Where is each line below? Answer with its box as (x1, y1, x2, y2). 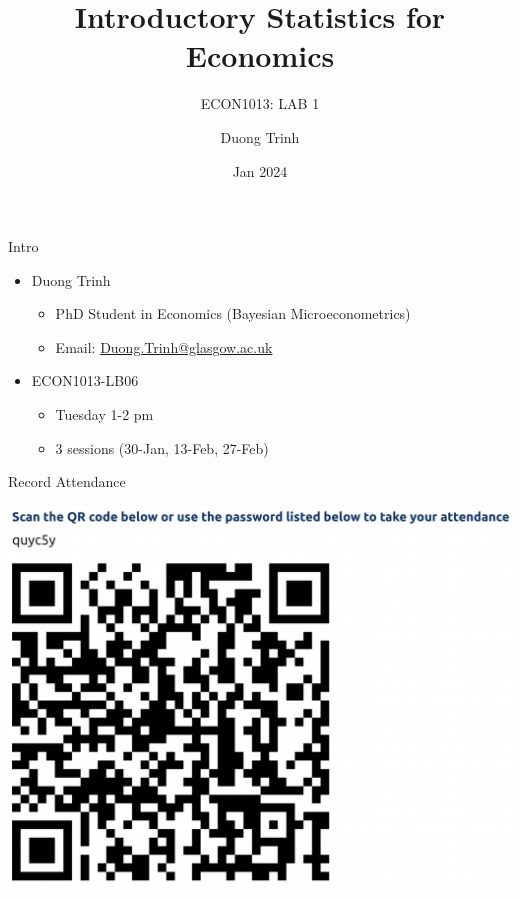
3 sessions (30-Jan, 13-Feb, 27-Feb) (55, 437, 269, 458)
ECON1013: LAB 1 (200, 93, 320, 114)
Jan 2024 (232, 160, 288, 181)
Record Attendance (8, 471, 126, 492)
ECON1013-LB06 (31, 370, 139, 391)
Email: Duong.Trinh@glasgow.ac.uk (55, 336, 273, 357)
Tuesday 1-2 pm (55, 404, 154, 425)
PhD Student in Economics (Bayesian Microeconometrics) (55, 303, 411, 324)
